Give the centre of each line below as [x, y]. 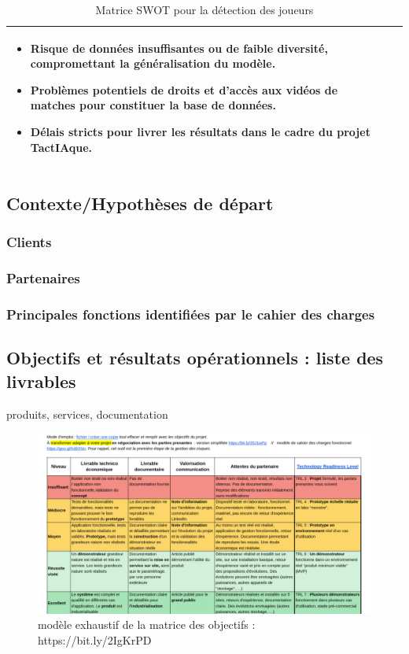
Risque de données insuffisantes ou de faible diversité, [179, 48]
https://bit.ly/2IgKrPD [95, 639]
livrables [41, 381]
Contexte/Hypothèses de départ [140, 203]
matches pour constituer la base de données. [153, 105]
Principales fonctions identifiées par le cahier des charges [191, 314]
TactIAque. [61, 147]
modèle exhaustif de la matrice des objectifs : [147, 624]
